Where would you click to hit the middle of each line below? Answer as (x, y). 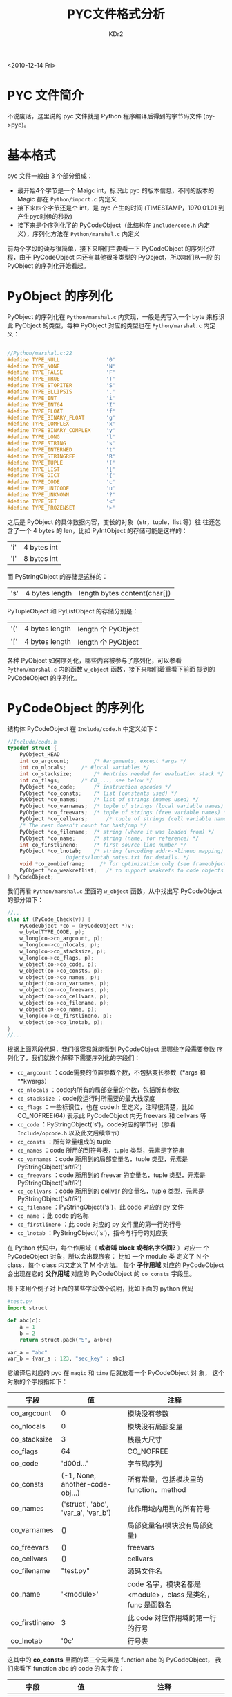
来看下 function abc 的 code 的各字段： (69, 1669)
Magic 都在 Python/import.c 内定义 (67, 199)
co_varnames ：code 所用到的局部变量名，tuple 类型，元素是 (103, 1159)
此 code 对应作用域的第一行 (172, 1618)
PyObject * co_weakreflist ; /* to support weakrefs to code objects (122, 871)
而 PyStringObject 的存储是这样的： (58, 576)
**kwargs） (33, 1081)
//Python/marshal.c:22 (40, 353)
